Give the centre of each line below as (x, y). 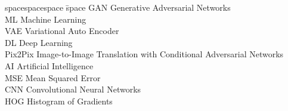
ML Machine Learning (46, 19)
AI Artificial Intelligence (49, 65)
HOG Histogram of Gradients (59, 101)
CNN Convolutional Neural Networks (73, 89)
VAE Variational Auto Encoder (62, 31)
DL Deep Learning (39, 42)
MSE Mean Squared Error (53, 77)
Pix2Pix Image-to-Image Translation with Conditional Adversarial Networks (144, 54)
